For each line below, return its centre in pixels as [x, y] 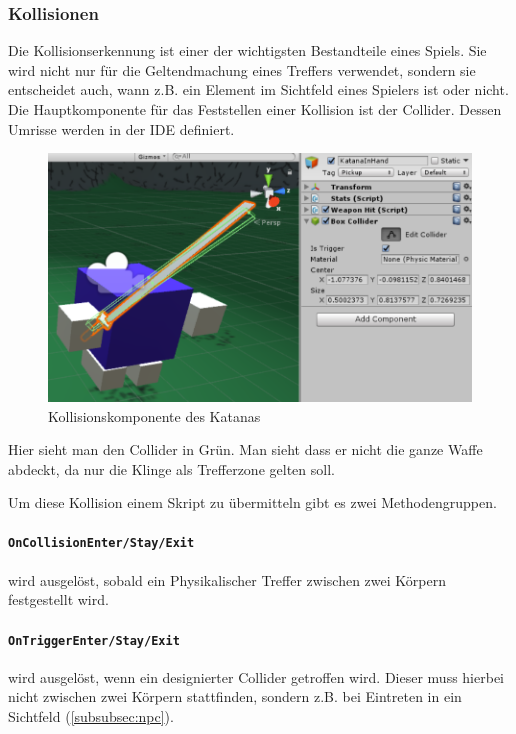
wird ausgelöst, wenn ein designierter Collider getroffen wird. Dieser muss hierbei [256, 676]
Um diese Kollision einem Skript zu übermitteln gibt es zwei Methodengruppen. [252, 502]
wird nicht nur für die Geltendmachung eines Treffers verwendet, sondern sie [242, 69]
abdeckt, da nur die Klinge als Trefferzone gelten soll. [171, 468]
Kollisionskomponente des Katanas [154, 415]
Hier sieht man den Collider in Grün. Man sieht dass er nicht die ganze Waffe [245, 449]
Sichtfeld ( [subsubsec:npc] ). [91, 715]
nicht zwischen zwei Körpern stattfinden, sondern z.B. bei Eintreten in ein [235, 696]
